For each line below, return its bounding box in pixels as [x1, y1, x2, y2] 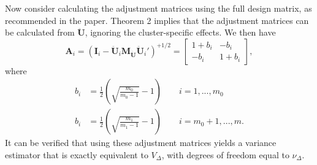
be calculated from [5, 26, 75, 39]
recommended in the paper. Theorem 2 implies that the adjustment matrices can [5, 13, 309, 26]
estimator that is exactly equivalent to [5, 148, 148, 161]
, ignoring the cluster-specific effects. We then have [85, 26, 276, 39]
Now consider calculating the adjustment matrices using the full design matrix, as [5, 2, 312, 14]
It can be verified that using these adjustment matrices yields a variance [5, 136, 277, 149]
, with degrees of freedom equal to [161, 148, 289, 161]
